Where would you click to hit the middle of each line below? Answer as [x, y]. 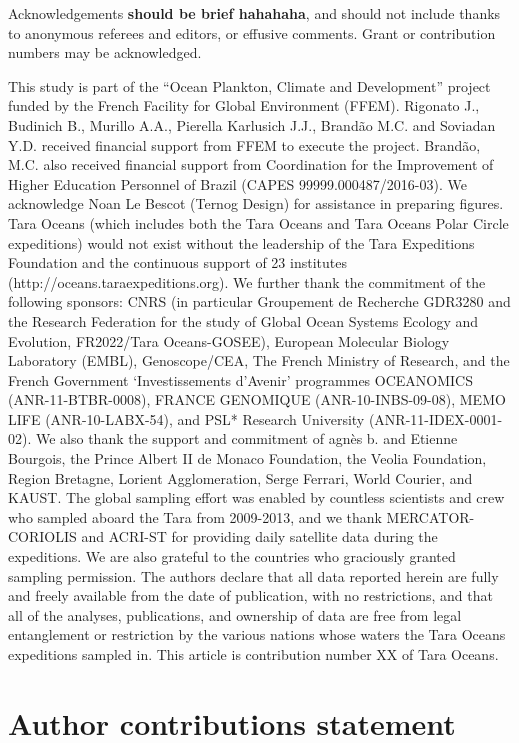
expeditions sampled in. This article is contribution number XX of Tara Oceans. [253, 654]
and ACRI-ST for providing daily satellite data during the [259, 536]
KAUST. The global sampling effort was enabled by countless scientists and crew [256, 497]
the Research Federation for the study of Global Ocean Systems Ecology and [243, 320]
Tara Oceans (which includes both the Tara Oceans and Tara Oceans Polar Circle [258, 222]
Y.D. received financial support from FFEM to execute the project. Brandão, [244, 144]
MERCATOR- [430, 516]
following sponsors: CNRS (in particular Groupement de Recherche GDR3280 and [259, 301]
